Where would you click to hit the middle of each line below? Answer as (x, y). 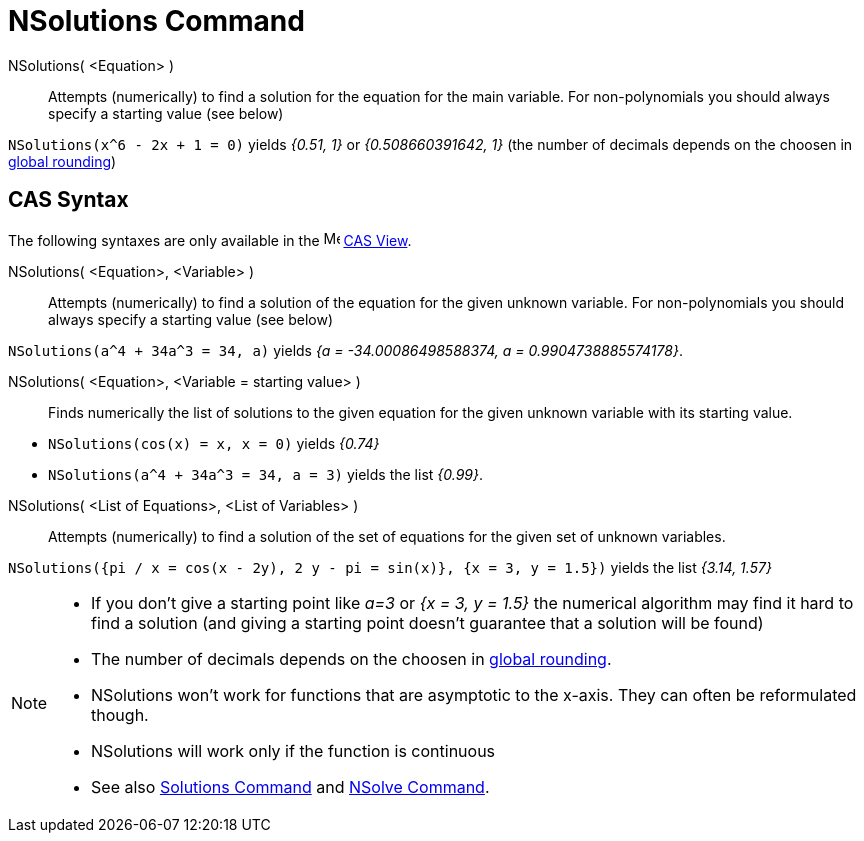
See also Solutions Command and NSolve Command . (290, 786)
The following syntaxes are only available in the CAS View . (210, 240)
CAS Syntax (68, 200)
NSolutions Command (156, 21)
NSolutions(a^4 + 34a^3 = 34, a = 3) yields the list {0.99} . (266, 474)
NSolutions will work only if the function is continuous (293, 750)
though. (120, 714)
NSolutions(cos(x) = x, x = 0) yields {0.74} (214, 443)
